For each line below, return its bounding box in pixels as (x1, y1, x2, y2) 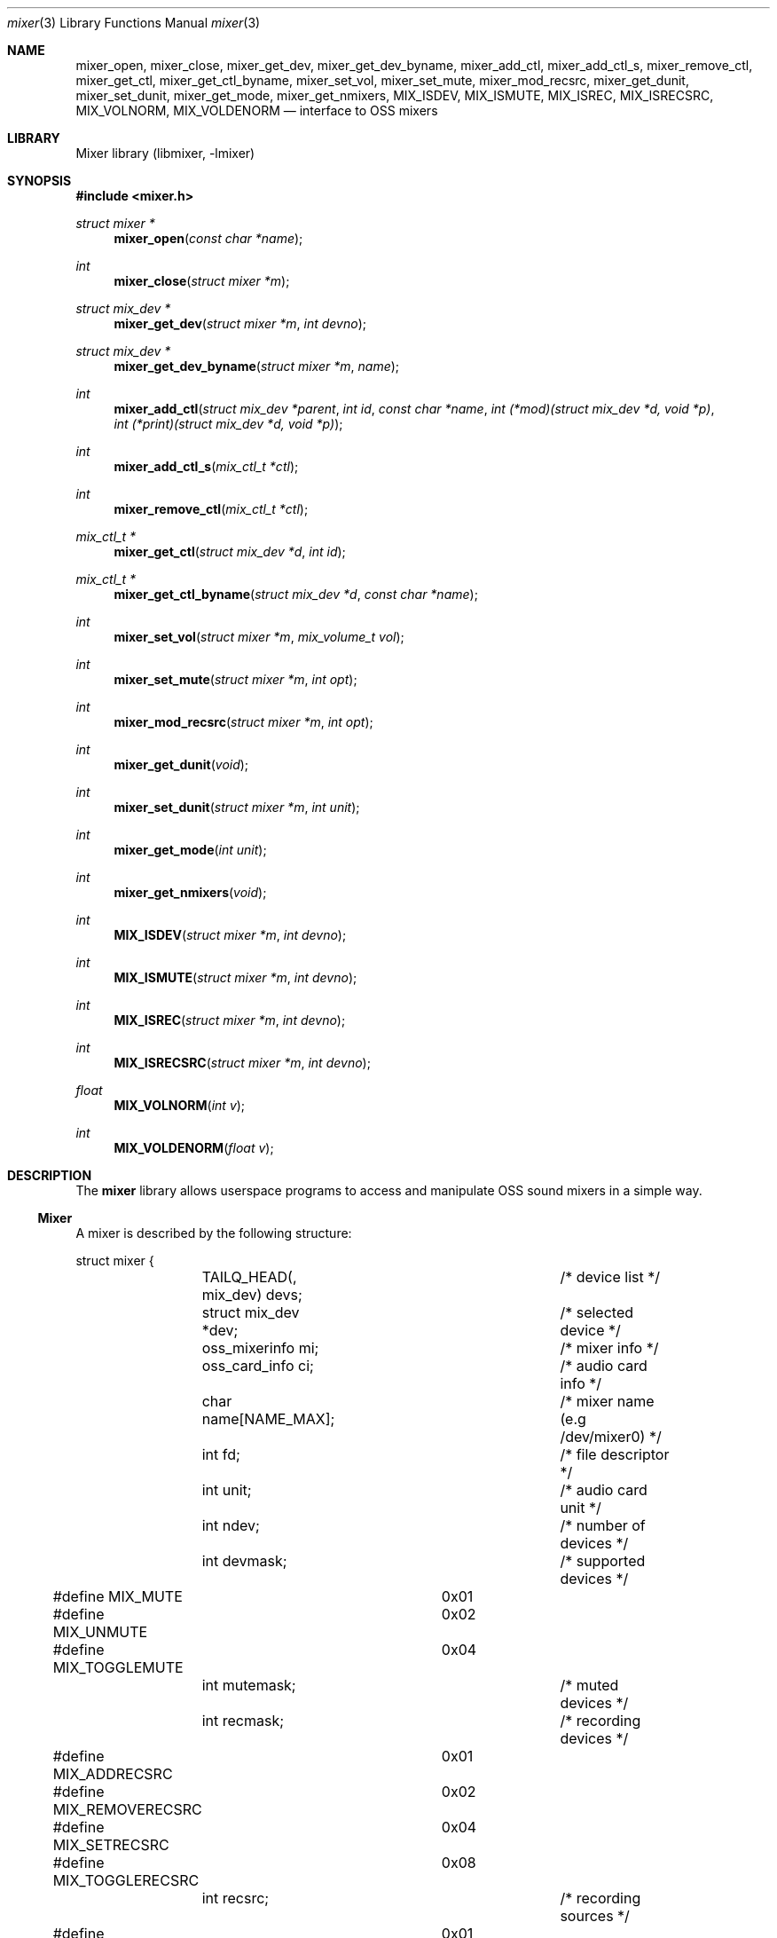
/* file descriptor (560, 1446, 670, 1463)
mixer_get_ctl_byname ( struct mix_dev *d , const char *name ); (114, 587, 478, 602)
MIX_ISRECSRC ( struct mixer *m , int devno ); (114, 1055, 371, 1070)
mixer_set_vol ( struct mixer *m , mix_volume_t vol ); (114, 629, 404, 644)
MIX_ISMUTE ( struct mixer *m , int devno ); (114, 970, 357, 985)
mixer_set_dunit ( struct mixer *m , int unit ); (114, 800, 360, 815)
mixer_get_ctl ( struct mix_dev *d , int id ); (114, 544, 346, 559)
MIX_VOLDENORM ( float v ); (114, 1140, 274, 1155)
